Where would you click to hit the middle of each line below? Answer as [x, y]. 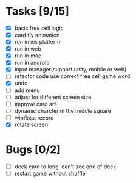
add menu [27, 90]
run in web [28, 49]
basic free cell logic [39, 28]
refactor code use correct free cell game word [72, 76]
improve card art [35, 104]
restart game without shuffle [50, 173]
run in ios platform [37, 42]
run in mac [28, 56]
